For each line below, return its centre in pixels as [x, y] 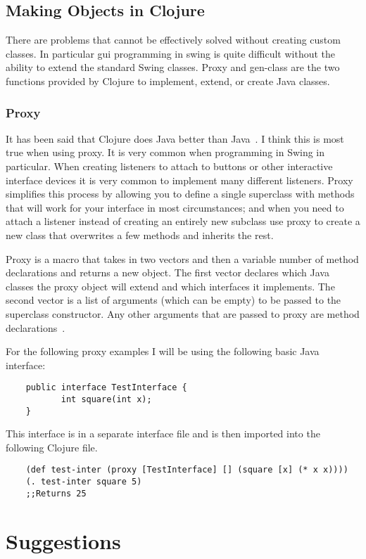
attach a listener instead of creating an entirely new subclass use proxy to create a [183, 221]
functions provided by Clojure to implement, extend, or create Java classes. [168, 81]
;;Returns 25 [56, 493]
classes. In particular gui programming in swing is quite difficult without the [171, 53]
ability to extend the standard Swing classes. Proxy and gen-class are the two [173, 67]
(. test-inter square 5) [84, 482]
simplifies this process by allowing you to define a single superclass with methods [180, 194]
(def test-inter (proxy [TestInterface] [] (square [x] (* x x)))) [187, 470]
